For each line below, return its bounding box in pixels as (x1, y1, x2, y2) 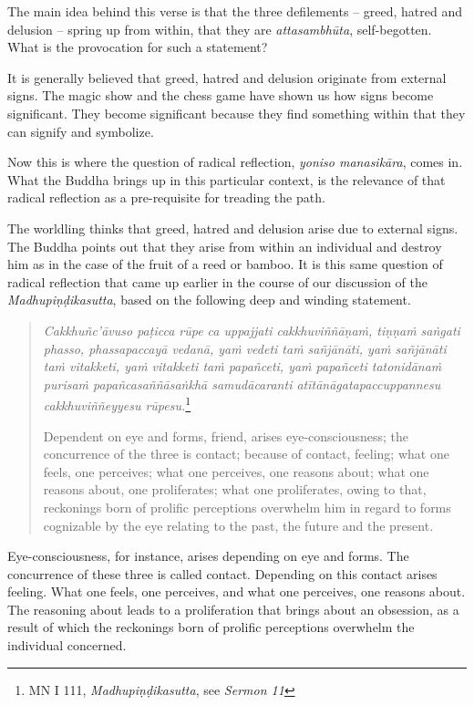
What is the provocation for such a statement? (7, 37, 268, 57)
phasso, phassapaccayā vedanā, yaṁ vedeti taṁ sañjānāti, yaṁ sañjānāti (43, 338, 447, 358)
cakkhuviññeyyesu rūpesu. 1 (43, 393, 191, 414)
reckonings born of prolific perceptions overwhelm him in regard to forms (43, 497, 451, 516)
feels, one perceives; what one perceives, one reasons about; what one (43, 461, 429, 481)
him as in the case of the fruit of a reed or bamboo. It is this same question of (7, 254, 443, 274)
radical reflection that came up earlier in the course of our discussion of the (7, 272, 428, 291)
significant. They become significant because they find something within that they (7, 103, 466, 122)
